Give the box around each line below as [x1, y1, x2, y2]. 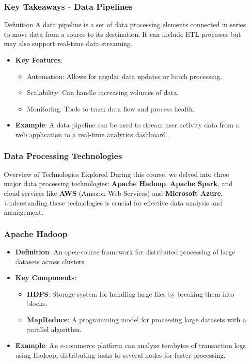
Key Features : [15, 55, 63, 64]
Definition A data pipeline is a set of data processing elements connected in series [4, 19, 246, 30]
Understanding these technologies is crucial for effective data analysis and [4, 197, 222, 207]
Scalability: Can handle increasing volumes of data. [27, 87, 179, 97]
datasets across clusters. [15, 256, 86, 266]
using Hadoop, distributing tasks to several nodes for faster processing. [15, 349, 226, 360]
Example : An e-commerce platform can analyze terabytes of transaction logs [15, 340, 246, 350]
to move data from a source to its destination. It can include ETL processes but [4, 29, 241, 39]
